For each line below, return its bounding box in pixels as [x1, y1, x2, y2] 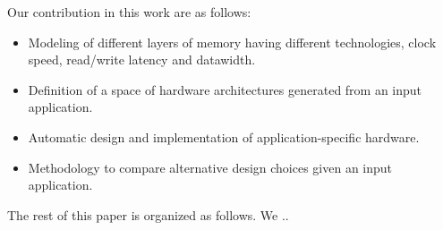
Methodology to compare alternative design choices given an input [28, 158, 393, 176]
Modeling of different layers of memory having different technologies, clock [28, 32, 437, 51]
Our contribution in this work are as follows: [7, 3, 251, 21]
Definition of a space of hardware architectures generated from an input [28, 80, 422, 98]
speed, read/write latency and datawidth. [28, 50, 256, 69]
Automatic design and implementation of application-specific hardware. [28, 127, 420, 146]
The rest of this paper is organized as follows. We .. [7, 205, 289, 224]
